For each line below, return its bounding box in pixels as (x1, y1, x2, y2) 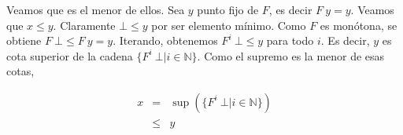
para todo (266, 32, 314, 49)
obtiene (6, 32, 42, 49)
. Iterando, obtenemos (113, 32, 218, 49)
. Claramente (53, 16, 116, 33)
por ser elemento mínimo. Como (151, 16, 306, 33)
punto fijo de (197, 2, 259, 17)
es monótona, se (320, 16, 397, 33)
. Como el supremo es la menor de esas (197, 47, 385, 64)
